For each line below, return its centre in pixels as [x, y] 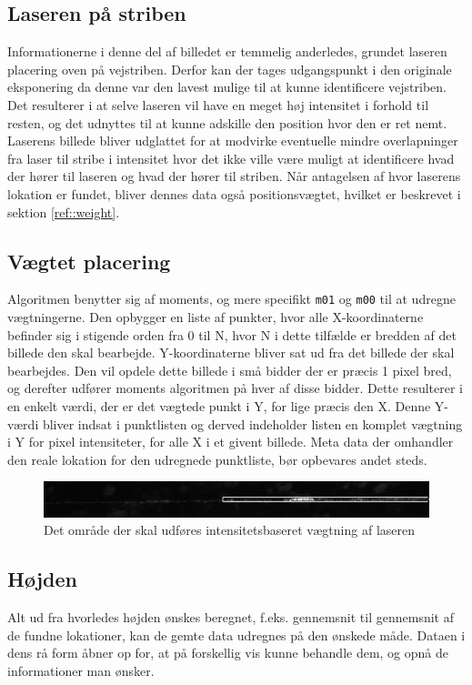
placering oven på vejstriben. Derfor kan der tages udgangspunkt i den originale [230, 69]
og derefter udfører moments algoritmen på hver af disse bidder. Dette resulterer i [235, 388]
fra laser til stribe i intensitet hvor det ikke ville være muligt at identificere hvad [231, 158]
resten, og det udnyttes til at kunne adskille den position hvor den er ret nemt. [227, 122]
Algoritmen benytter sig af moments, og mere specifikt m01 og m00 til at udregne [231, 299]
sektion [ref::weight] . [64, 212]
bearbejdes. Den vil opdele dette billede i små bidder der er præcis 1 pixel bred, [230, 370]
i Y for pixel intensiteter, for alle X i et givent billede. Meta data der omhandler [231, 442]
